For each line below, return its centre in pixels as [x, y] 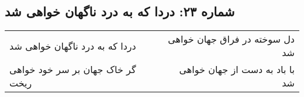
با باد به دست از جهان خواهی [237, 70]
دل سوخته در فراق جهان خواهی [231, 39]
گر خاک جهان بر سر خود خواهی [73, 70]
